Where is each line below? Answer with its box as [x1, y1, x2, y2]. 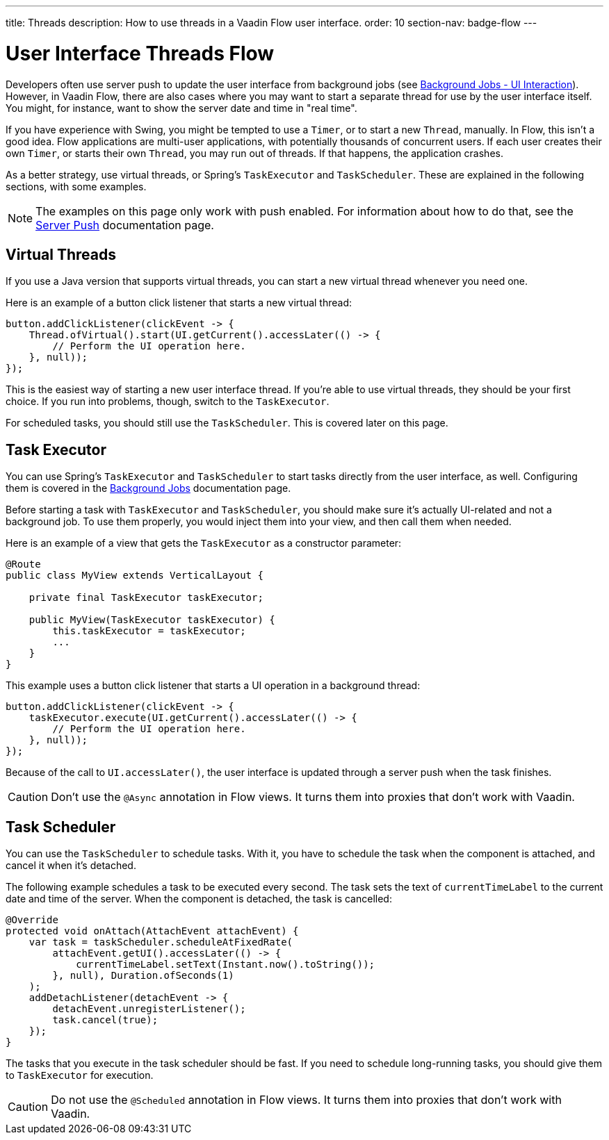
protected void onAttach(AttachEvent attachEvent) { [6, 925, 299, 937]
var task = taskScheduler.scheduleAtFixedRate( [29, 936, 293, 948]
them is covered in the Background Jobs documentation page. [6, 482, 291, 495]
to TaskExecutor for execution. [6, 1069, 154, 1082]
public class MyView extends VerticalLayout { [6, 570, 263, 581]
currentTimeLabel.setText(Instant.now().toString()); [76, 959, 375, 970]
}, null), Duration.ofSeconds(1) [52, 970, 234, 982]
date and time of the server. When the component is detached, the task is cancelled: [6, 893, 392, 905]
